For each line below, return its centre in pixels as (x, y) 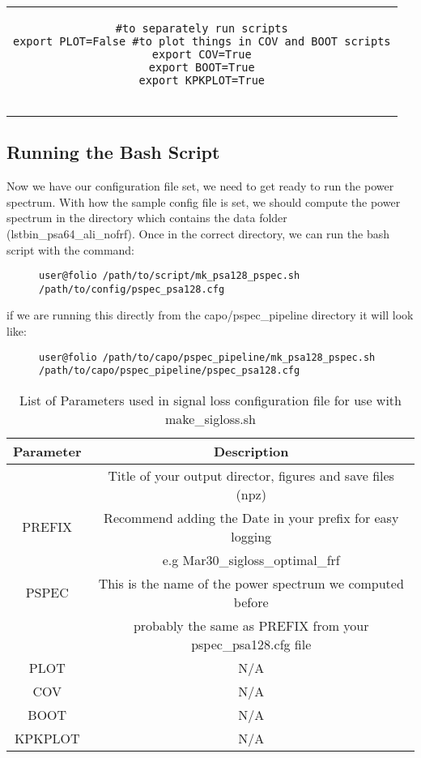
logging (251, 536)
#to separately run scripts (202, 28)
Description (251, 451)
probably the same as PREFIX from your (251, 625)
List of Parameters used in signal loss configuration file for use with (210, 400)
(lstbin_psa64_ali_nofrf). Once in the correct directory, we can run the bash (198, 233)
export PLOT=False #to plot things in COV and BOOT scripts (202, 41)
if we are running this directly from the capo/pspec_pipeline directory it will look (210, 315)
